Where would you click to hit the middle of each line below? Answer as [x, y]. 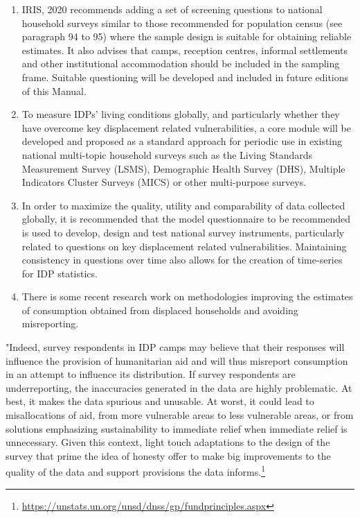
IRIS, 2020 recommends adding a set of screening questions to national [172, 9]
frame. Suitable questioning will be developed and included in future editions [185, 77]
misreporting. [50, 323]
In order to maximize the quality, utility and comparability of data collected [183, 205]
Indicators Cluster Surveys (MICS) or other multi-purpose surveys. [164, 182]
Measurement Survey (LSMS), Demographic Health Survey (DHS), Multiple [183, 168]
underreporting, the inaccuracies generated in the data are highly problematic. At [179, 387]
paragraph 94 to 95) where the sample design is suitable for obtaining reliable [187, 36]
